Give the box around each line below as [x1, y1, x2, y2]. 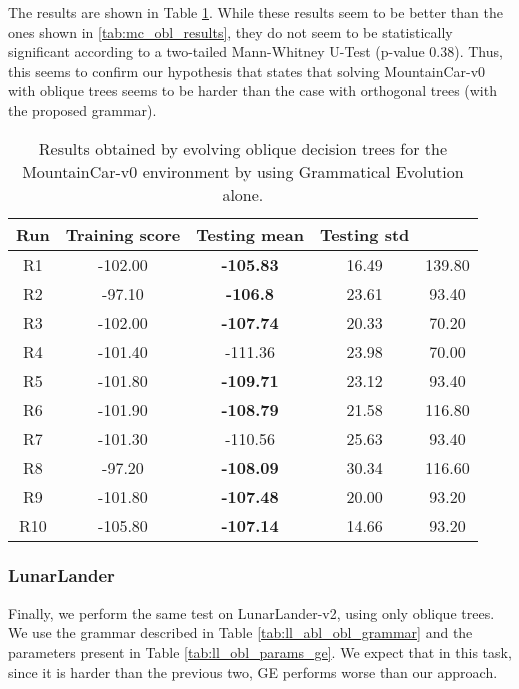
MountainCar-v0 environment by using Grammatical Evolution [22, 159, 464, 183]
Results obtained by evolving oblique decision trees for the [38, 136, 447, 160]
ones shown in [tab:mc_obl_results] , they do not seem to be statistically [8, 21, 453, 42]
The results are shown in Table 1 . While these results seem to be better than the [8, 2, 503, 22]
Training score [65, 222, 181, 246]
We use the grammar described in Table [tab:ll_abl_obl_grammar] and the [8, 622, 473, 643]
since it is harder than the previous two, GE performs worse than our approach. [8, 661, 498, 682]
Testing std [319, 222, 410, 246]
